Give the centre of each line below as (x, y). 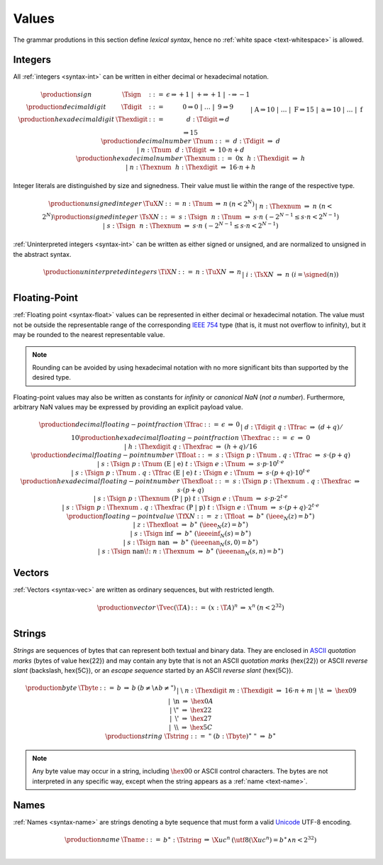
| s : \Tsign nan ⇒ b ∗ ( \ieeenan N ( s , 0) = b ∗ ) (190, 542)
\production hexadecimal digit (66, 119)
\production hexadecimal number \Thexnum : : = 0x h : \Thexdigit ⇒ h (190, 159)
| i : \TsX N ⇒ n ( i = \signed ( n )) (290, 274)
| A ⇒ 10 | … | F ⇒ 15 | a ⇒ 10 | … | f (307, 109)
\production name (93, 840)
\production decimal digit (66, 107)
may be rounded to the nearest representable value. (89, 335)
